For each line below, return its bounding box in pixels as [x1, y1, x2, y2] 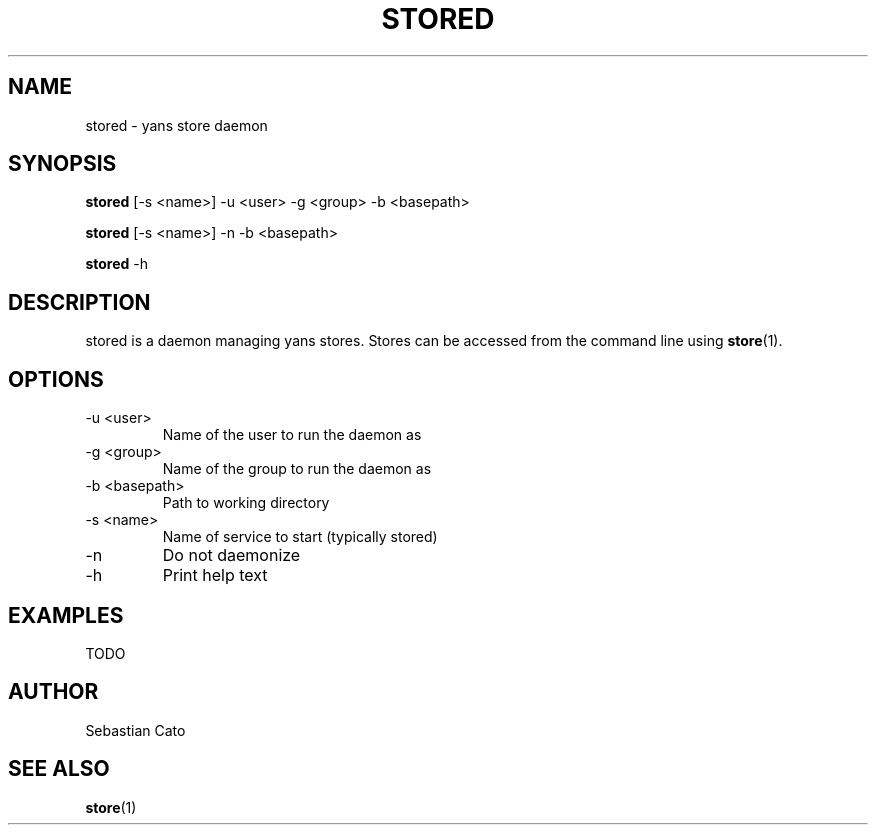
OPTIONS [8, 366, 104, 392]
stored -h [85, 255, 148, 273]
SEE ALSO [8, 756, 110, 782]
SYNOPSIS [8, 151, 117, 177]
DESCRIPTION [8, 289, 151, 315]
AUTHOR [8, 679, 99, 705]
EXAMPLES [8, 602, 124, 628]
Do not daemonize [162, 545, 301, 566]
